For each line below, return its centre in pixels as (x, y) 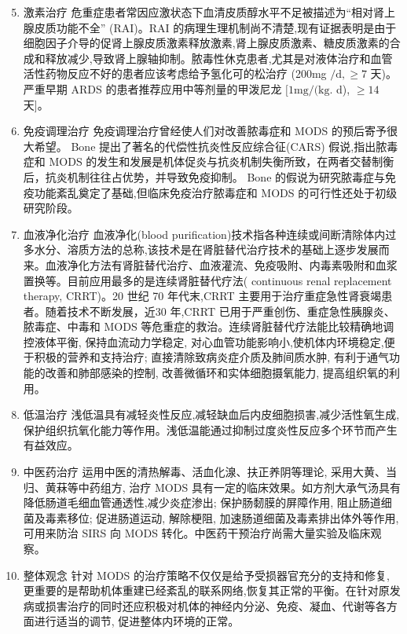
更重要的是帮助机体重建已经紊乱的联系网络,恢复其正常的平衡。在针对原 (206, 590)
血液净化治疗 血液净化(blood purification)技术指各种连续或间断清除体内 (204, 234)
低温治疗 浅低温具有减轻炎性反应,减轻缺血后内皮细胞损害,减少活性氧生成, (211, 414)
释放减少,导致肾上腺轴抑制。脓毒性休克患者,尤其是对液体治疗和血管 (219, 58)
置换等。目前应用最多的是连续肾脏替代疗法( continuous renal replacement (207, 280)
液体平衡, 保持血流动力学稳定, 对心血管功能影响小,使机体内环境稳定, (209, 341)
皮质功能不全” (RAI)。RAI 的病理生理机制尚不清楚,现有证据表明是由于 (215, 27)
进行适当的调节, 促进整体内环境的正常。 (137, 621)
